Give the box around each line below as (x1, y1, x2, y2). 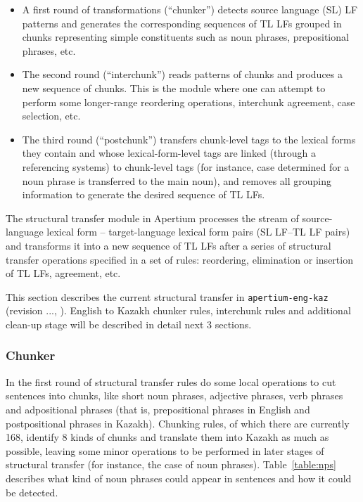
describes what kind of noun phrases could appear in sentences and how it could (6, 470, 352, 485)
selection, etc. (22, 108, 81, 123)
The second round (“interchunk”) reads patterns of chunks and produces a (22, 67, 343, 82)
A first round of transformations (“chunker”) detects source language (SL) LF (22, 2, 358, 16)
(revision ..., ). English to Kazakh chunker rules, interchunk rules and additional (6, 303, 351, 318)
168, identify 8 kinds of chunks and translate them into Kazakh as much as (6, 430, 329, 444)
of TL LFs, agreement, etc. (6, 266, 121, 281)
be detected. (6, 484, 58, 499)
